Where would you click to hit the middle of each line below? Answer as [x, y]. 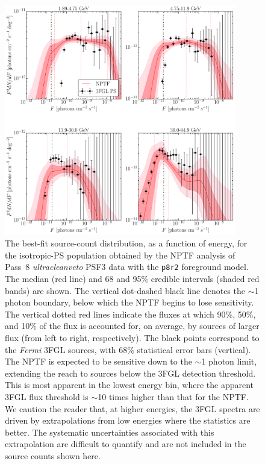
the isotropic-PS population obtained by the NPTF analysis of [120, 255]
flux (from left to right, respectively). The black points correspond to [132, 337]
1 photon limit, [229, 361]
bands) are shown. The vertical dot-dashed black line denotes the [125, 290]
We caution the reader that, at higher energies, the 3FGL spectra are [132, 408]
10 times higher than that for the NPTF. [173, 396]
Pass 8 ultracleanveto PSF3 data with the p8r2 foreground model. [127, 267]
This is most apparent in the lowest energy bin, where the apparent [129, 385]
